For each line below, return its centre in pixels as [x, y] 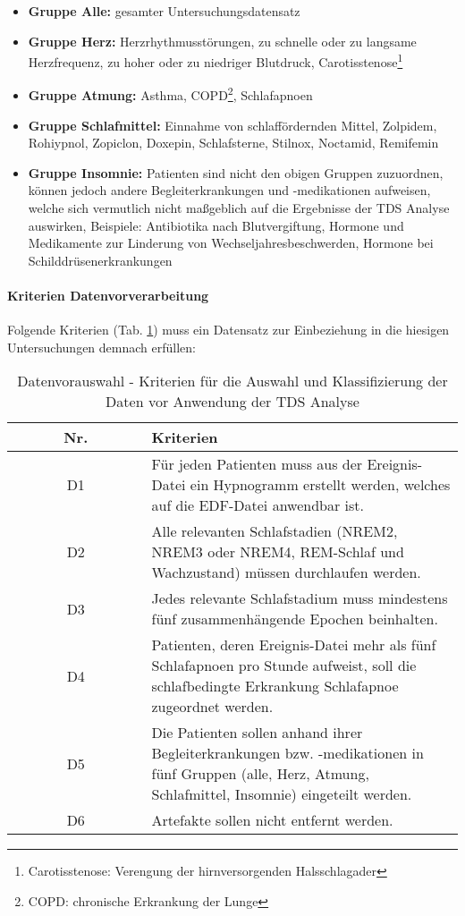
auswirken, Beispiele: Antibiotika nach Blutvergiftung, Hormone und [216, 225]
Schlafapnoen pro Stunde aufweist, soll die [284, 666]
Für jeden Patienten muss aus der [257, 464]
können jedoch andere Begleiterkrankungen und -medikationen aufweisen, [229, 190]
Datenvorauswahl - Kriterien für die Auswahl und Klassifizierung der [232, 381]
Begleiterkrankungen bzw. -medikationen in [287, 753]
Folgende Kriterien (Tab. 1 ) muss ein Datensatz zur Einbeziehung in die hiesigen [228, 330]
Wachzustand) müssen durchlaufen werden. [286, 572]
